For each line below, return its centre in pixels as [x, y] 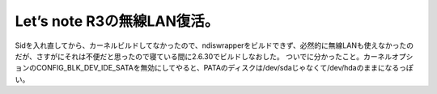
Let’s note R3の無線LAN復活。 [117, 21]
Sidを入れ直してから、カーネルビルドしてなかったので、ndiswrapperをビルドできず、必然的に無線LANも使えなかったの [214, 45]
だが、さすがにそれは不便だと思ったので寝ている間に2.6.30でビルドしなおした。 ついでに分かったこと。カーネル [204, 56]
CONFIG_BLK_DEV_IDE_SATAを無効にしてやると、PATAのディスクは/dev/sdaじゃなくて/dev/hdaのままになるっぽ [225, 68]
